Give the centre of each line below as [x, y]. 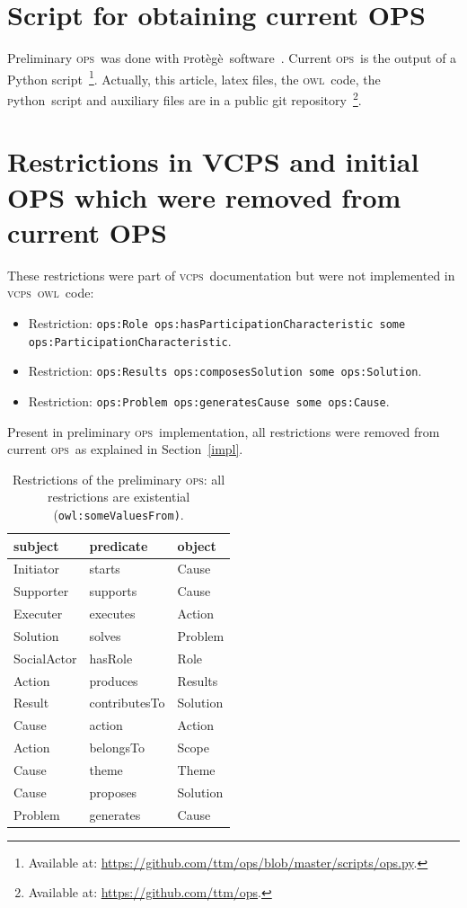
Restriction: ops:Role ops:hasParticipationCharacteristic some [217, 322]
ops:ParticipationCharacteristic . [130, 340]
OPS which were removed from [204, 196]
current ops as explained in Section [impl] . [125, 449]
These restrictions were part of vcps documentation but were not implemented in [231, 275]
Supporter [41, 591]
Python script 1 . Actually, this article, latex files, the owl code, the [194, 77]
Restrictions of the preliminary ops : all [119, 479]
